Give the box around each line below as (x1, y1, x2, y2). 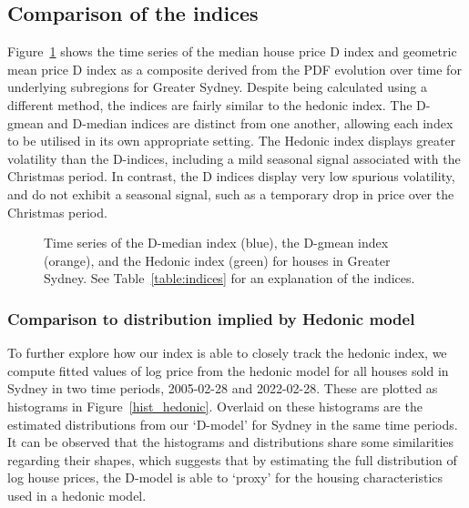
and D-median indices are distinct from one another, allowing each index (47, 113, 454, 132)
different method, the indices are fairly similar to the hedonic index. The (7, 95, 413, 114)
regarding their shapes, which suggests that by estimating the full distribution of (7, 450, 457, 469)
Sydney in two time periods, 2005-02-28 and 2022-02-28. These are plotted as (7, 379, 438, 398)
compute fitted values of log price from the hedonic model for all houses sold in (7, 361, 449, 380)
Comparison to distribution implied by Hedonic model (7, 307, 415, 330)
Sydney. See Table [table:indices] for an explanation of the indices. (44, 269, 415, 288)
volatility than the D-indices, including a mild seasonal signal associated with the (7, 148, 461, 168)
